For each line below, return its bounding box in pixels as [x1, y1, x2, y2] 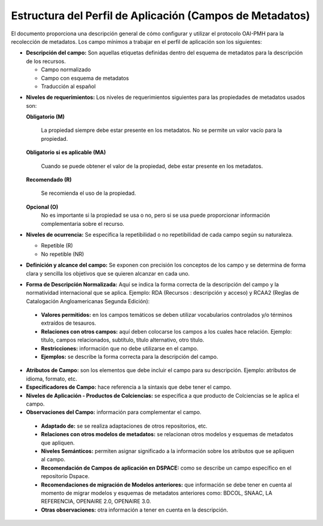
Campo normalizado [41, 66, 91, 73]
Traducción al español [41, 83, 96, 90]
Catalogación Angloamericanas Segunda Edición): [26, 297, 150, 305]
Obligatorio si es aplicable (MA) [26, 149, 106, 156]
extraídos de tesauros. [41, 319, 96, 327]
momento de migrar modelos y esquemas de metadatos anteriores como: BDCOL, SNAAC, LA [41, 489, 272, 497]
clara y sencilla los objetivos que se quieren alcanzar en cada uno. [26, 270, 190, 277]
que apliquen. [41, 439, 75, 446]
